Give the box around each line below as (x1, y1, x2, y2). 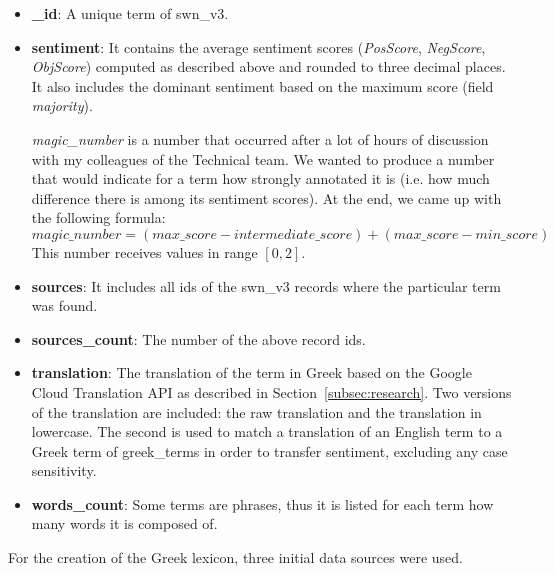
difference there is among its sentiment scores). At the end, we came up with (31, 187, 502, 208)
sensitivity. (31, 460, 97, 481)
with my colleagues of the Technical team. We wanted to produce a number (31, 148, 495, 169)
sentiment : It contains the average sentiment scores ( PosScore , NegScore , (31, 36, 486, 57)
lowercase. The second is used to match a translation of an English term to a (31, 421, 503, 442)
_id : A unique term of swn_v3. (31, 3, 229, 23)
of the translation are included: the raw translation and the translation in (31, 401, 482, 422)
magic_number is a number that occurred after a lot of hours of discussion (31, 128, 489, 149)
